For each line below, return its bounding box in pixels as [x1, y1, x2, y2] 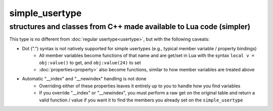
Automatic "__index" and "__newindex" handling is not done [22, 76, 147, 82]
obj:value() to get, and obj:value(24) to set [39, 59, 141, 65]
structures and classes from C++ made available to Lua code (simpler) [9, 22, 251, 31]
